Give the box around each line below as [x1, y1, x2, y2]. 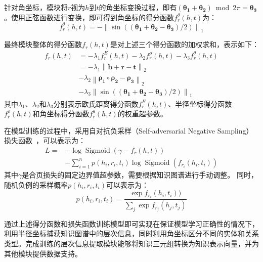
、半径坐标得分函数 [168, 98, 232, 109]
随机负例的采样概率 [4, 179, 68, 190]
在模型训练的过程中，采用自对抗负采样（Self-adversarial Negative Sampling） [4, 125, 253, 136]
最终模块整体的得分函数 [4, 39, 82, 50]
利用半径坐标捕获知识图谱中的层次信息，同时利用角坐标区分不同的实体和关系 [4, 228, 259, 239]
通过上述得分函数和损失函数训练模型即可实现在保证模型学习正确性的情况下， [4, 218, 259, 229]
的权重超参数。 [117, 108, 167, 119]
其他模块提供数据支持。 [4, 248, 82, 258]
